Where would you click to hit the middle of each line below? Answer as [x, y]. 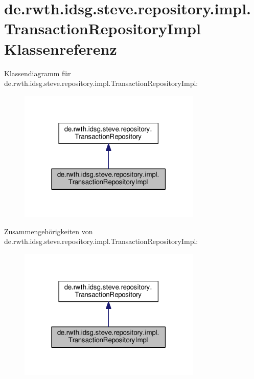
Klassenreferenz [61, 48]
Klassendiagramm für [38, 73]
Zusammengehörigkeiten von [49, 231]
